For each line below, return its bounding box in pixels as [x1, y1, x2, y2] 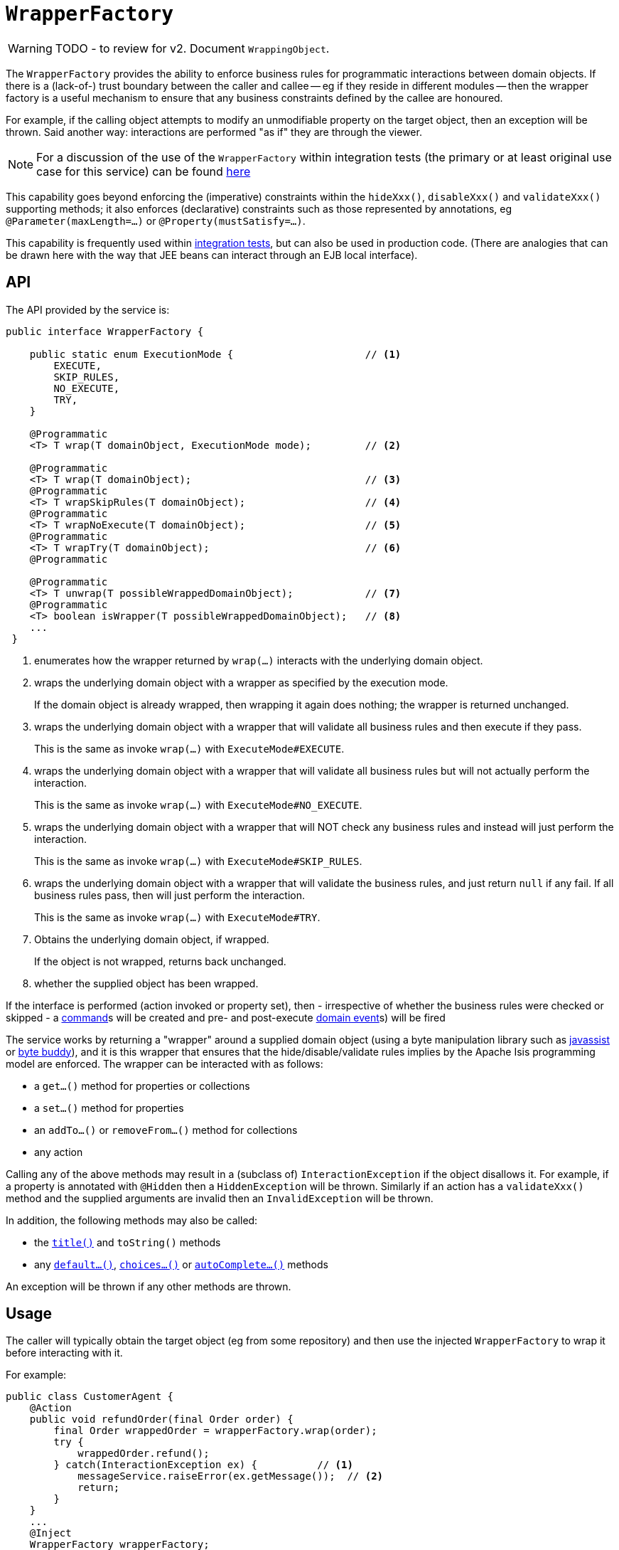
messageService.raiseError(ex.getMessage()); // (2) [77, 1470, 384, 1482]
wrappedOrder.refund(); [77, 1448, 210, 1460]
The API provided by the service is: [6, 303, 170, 316]
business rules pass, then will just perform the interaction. [34, 888, 306, 901]
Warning [8, 41, 53, 55]
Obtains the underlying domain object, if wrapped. [34, 933, 269, 945]
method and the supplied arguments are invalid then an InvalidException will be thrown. [6, 1191, 434, 1204]
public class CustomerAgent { [6, 1391, 174, 1403]
